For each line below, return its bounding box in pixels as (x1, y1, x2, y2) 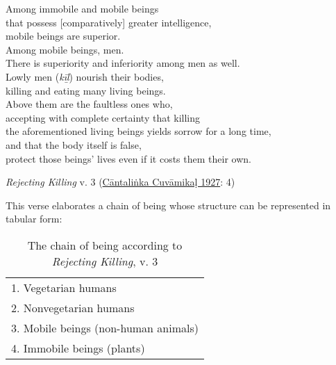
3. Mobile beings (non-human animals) (11, 319, 199, 336)
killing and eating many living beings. (6, 83, 166, 97)
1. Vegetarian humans (11, 279, 117, 295)
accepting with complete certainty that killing (6, 110, 201, 124)
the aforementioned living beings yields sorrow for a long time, (6, 124, 271, 138)
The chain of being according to (27, 236, 183, 253)
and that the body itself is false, (6, 137, 142, 152)
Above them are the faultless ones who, (6, 97, 173, 111)
